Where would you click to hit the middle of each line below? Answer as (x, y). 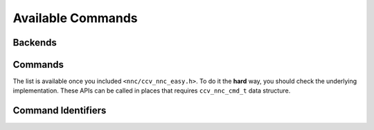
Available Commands (75, 18)
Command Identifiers (60, 111)
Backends (35, 43)
